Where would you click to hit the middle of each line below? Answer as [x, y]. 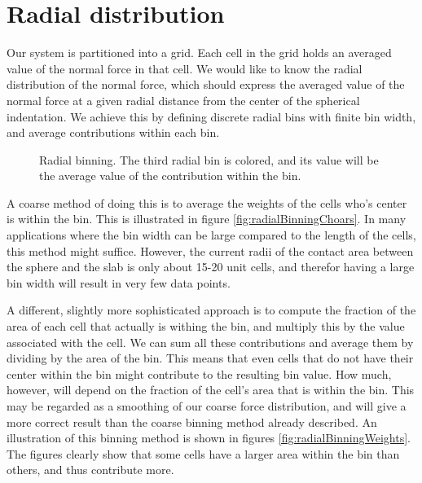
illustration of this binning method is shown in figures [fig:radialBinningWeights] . [209, 438]
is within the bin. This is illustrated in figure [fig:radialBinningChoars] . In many [207, 219]
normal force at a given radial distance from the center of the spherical [183, 100]
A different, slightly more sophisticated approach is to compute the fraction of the [211, 310]
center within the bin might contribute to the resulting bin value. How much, [199, 373]
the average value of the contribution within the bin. [170, 176]
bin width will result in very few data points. [119, 282]
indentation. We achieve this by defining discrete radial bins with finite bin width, [211, 116]
